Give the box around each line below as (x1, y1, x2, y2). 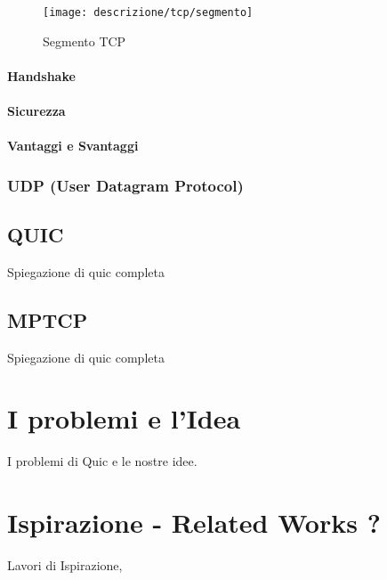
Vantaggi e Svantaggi (7, 136, 139, 155)
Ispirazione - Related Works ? (7, 504, 381, 541)
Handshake (7, 66, 76, 85)
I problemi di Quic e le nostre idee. (7, 452, 198, 470)
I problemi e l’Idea (7, 400, 241, 437)
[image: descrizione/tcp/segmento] (43, 6, 254, 19)
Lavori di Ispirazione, (7, 556, 123, 575)
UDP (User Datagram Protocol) (7, 174, 244, 196)
